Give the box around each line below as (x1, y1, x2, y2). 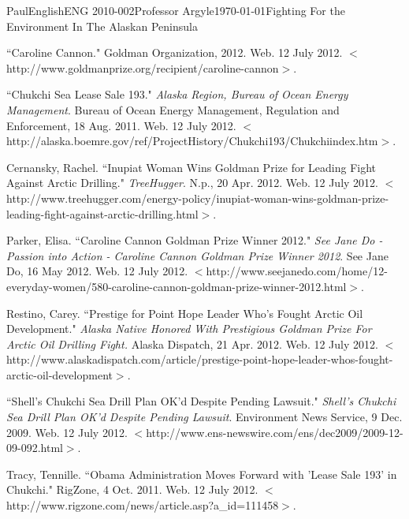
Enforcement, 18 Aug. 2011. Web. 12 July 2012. (6, 117, 236, 133)
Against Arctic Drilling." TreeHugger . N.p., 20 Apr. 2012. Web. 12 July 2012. (6, 174, 378, 191)
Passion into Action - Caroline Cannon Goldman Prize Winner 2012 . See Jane (6, 247, 389, 263)
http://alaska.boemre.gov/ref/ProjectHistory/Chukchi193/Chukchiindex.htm (6, 133, 378, 149)
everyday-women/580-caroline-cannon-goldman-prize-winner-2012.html (6, 278, 347, 294)
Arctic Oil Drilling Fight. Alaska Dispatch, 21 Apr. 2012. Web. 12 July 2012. (6, 335, 378, 352)
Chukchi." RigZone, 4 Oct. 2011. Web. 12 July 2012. (6, 481, 258, 498)
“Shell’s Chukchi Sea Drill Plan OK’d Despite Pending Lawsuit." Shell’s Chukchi (6, 393, 396, 409)
